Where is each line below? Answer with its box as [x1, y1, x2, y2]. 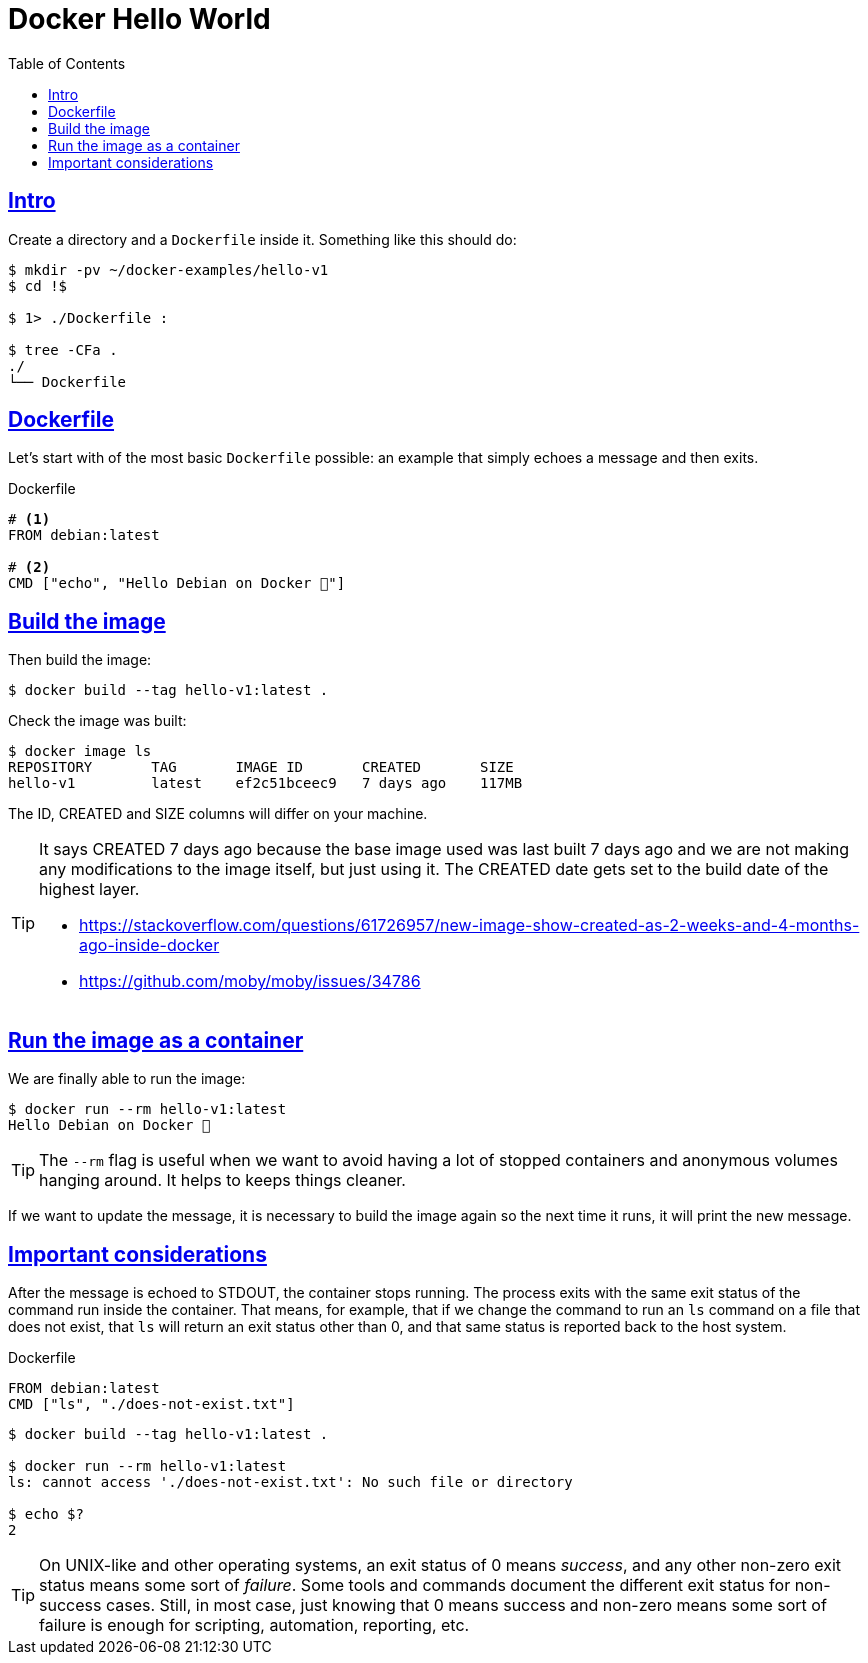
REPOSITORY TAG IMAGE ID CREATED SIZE [8, 759, 514, 776]
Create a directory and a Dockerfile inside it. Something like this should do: [8, 230, 517, 248]
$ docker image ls [8, 743, 152, 760]
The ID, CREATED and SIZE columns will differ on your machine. [8, 805, 428, 823]
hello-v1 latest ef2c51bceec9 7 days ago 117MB [8, 775, 523, 792]
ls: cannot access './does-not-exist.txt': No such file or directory [8, 1473, 573, 1490]
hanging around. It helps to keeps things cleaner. [39, 1170, 406, 1191]
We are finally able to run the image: [8, 1070, 246, 1088]
